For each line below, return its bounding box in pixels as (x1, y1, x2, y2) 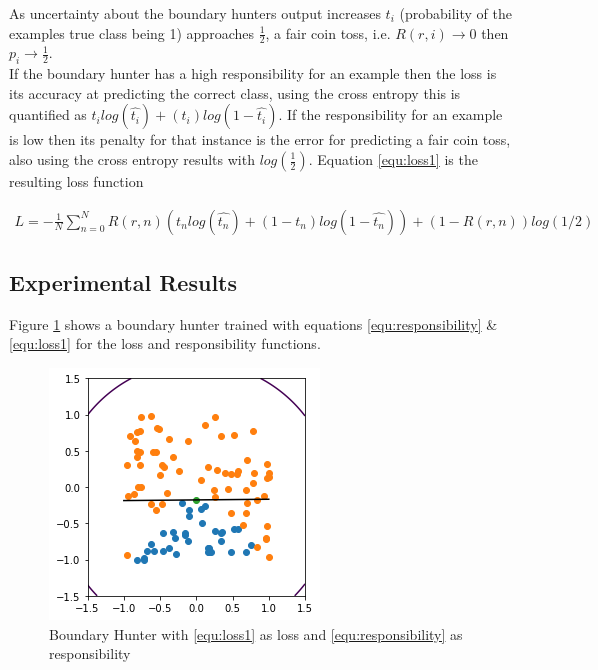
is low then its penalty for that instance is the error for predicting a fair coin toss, (9, 129, 511, 150)
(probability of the (399, 3, 512, 23)
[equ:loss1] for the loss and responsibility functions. (9, 333, 321, 354)
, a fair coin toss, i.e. (265, 22, 391, 43)
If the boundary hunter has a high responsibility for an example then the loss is (9, 63, 497, 84)
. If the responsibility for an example (278, 104, 503, 125)
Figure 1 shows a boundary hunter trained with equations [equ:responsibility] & (9, 313, 498, 334)
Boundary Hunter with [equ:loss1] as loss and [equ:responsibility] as (49, 623, 463, 644)
